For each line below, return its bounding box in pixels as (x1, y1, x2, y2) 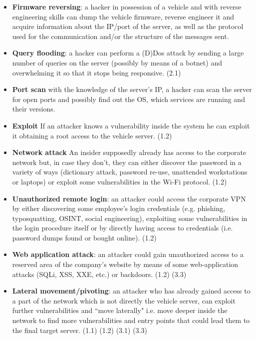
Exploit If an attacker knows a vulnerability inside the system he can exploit (12, 120, 250, 130)
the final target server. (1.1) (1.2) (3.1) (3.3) (12, 324, 147, 335)
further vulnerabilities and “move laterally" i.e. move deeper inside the (12, 305, 228, 315)
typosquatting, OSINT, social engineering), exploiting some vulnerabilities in (12, 212, 248, 223)
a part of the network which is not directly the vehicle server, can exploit (12, 295, 236, 305)
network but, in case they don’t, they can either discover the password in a (12, 156, 242, 167)
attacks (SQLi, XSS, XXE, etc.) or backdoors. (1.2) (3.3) (12, 268, 187, 279)
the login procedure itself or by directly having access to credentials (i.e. (12, 222, 233, 233)
